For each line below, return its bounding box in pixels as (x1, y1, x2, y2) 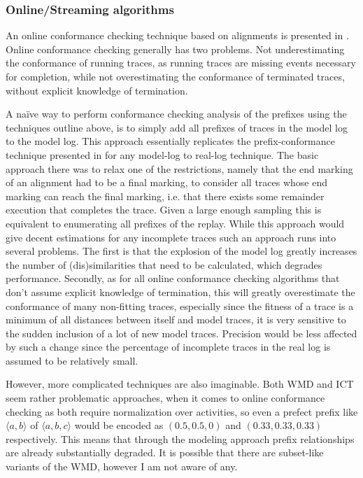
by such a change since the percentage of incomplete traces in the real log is (6, 339, 331, 354)
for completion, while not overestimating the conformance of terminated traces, (6, 69, 345, 83)
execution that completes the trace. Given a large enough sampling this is (6, 202, 322, 217)
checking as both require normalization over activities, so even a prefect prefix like (6, 404, 358, 419)
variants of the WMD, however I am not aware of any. (6, 459, 238, 474)
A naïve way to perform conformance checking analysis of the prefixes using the (6, 106, 347, 121)
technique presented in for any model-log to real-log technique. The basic (6, 147, 319, 162)
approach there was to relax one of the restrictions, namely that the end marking (6, 161, 353, 176)
